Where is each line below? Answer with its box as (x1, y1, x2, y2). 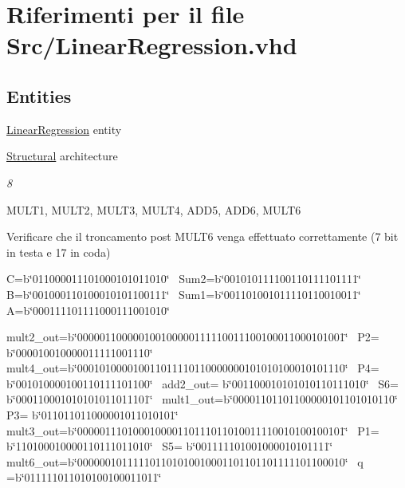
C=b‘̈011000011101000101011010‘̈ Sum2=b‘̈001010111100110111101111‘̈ (6, 270, 361, 287)
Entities (6, 83, 72, 108)
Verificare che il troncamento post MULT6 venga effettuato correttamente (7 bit (6, 228, 399, 245)
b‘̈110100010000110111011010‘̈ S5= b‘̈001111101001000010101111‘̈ (6, 438, 333, 455)
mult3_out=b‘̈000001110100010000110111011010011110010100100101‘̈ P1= (6, 422, 379, 439)
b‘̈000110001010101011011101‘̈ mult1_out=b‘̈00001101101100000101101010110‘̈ (6, 391, 398, 407)
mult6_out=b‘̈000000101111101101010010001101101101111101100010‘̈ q (6, 453, 364, 470)
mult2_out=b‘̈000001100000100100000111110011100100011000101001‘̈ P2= (6, 329, 379, 345)
